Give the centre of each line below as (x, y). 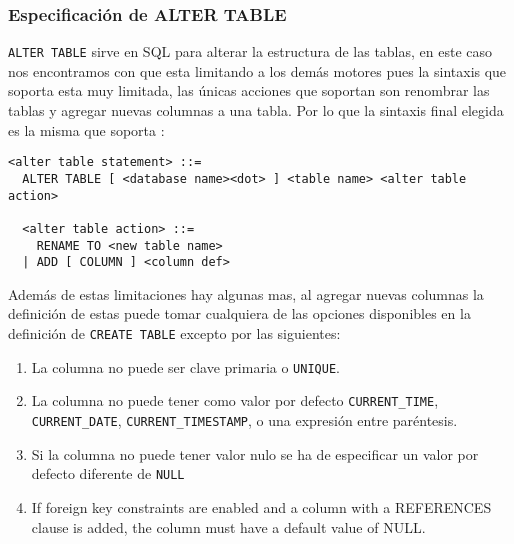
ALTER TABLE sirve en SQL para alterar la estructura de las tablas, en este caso (250, 51)
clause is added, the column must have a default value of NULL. (228, 526)
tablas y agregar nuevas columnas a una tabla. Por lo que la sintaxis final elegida (256, 110)
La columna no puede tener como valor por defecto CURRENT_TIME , (235, 400)
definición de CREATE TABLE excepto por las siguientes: (174, 333)
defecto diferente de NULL (108, 473)
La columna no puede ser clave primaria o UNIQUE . (185, 366)
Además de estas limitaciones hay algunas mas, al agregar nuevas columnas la (246, 293)
